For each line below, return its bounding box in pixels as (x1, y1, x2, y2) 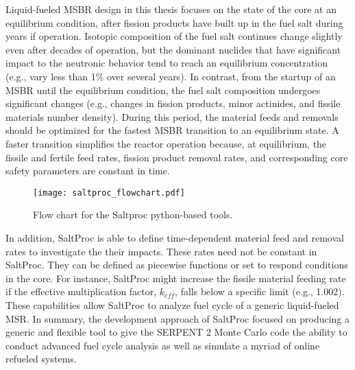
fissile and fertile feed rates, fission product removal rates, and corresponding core (5, 150, 348, 164)
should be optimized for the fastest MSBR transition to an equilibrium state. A (5, 123, 339, 137)
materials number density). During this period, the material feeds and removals (5, 109, 339, 124)
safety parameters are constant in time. (5, 163, 170, 178)
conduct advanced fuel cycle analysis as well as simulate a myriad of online (5, 338, 320, 352)
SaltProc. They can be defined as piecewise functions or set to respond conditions (5, 257, 348, 272)
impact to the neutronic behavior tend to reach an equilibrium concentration (5, 56, 328, 70)
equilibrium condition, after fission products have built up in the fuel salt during (5, 15, 343, 30)
